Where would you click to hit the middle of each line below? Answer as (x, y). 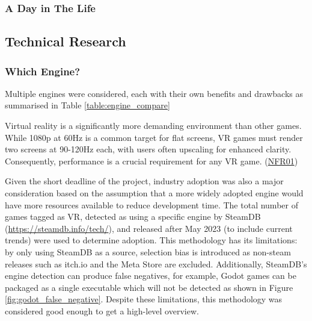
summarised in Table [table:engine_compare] (87, 105)
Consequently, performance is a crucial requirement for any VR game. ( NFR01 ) (151, 160)
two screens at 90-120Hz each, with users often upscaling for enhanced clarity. (148, 149)
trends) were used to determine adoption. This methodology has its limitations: (151, 240)
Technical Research (66, 41)
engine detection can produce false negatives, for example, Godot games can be (151, 276)
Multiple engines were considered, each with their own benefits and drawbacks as (154, 93)
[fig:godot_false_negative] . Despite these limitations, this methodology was (144, 299)
